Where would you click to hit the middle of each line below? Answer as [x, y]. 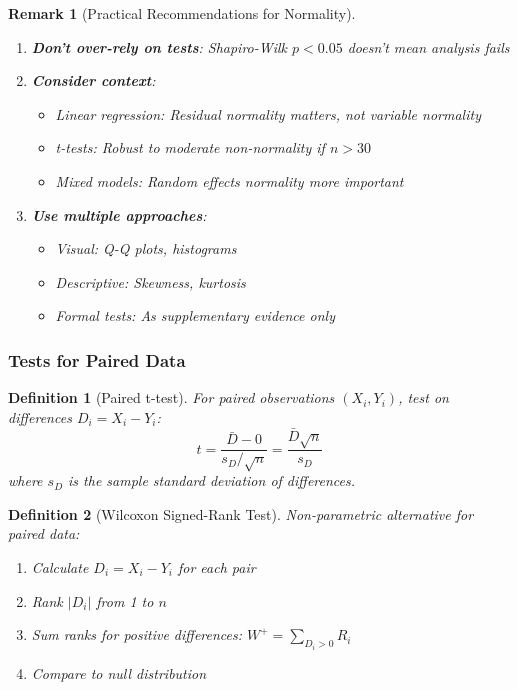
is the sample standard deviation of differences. [212, 480]
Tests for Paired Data [97, 359]
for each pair [216, 566]
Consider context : [93, 80]
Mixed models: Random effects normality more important [229, 180]
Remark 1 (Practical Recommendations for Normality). [182, 13]
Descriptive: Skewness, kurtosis [150, 281]
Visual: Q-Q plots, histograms [146, 248]
